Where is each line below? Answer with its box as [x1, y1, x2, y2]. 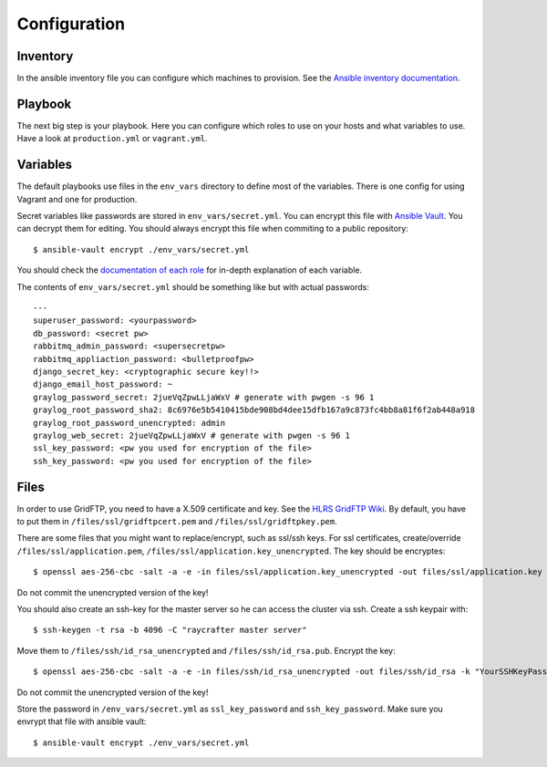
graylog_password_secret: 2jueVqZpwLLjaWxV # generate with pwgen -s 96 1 [33, 392, 375, 402]
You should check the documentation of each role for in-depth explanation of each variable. [16, 264, 363, 275]
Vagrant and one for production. [16, 193, 138, 204]
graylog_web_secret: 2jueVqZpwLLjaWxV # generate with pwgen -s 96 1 [33, 430, 351, 441]
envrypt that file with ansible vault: [16, 716, 147, 727]
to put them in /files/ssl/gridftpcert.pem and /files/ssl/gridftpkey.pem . [16, 515, 337, 526]
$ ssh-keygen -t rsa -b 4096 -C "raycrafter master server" [33, 625, 307, 636]
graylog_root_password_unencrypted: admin [33, 418, 226, 428]
